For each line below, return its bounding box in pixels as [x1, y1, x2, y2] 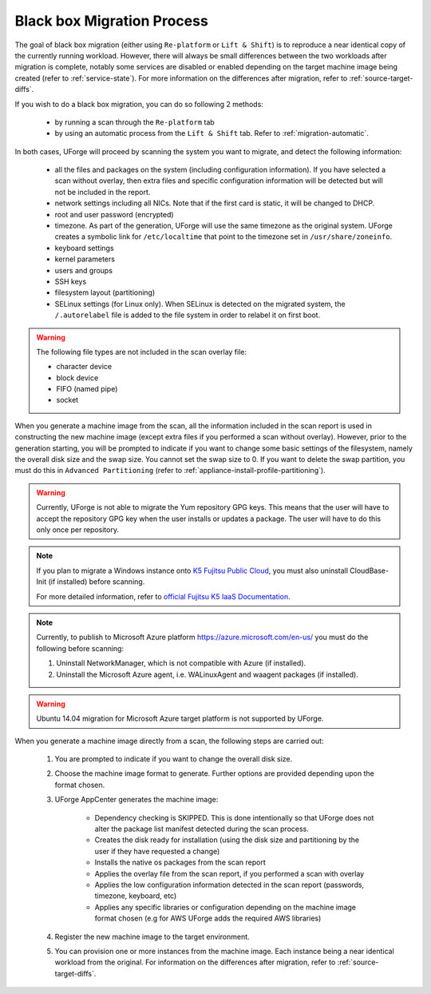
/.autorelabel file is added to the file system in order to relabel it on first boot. [54, 310, 321, 320]
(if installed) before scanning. [48, 577, 145, 586]
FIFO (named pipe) [56, 384, 118, 394]
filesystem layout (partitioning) [54, 288, 156, 297]
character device [56, 362, 112, 372]
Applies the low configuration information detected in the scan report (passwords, [94, 880, 365, 889]
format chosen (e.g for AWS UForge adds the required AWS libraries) [94, 913, 322, 923]
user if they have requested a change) [94, 846, 220, 856]
